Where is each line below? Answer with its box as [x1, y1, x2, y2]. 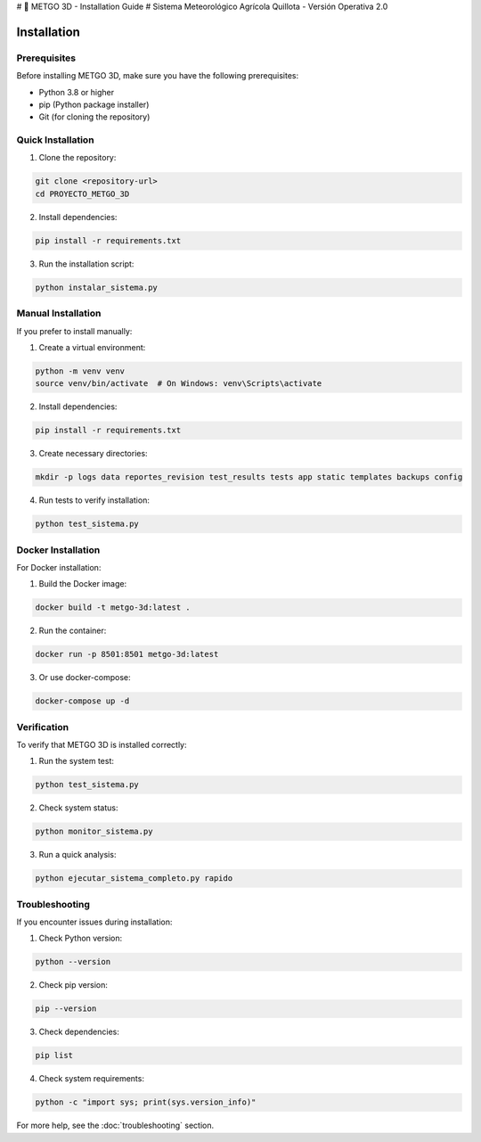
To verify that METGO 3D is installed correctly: [16, 739, 187, 750]
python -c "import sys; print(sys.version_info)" [35, 1097, 257, 1107]
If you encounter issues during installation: [16, 916, 173, 927]
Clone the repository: [38, 152, 117, 163]
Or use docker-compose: [38, 672, 131, 683]
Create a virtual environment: [38, 341, 146, 352]
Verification [16, 720, 69, 733]
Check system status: [38, 802, 118, 813]
